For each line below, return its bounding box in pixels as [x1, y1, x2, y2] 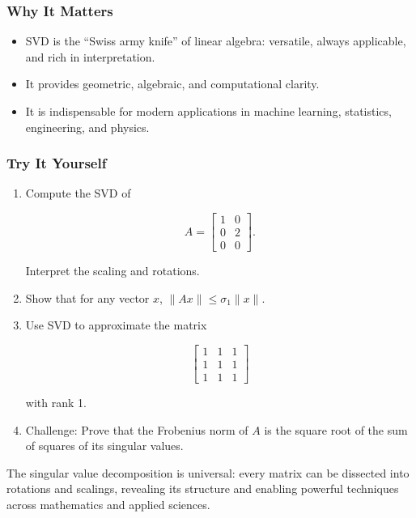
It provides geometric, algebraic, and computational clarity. [25, 75, 320, 92]
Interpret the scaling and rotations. [25, 262, 200, 279]
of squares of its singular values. [25, 437, 184, 454]
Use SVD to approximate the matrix [25, 316, 207, 333]
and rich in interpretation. [25, 48, 155, 65]
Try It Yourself [6, 153, 107, 173]
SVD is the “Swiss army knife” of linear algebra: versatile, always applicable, [25, 32, 406, 49]
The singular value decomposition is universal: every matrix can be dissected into [6, 464, 410, 481]
